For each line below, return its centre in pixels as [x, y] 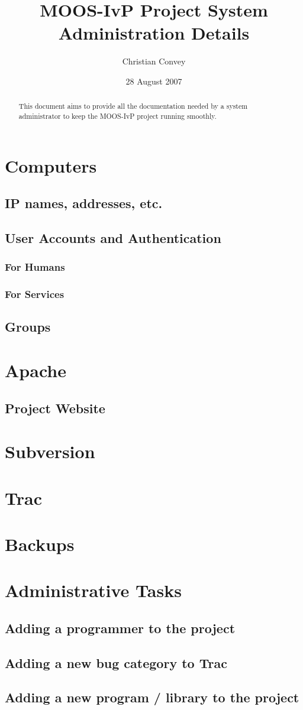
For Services [35, 294]
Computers [51, 165]
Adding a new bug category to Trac [116, 662]
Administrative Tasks [93, 590]
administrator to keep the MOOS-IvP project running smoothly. [117, 116]
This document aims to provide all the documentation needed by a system [133, 106]
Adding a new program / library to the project [152, 697]
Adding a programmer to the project [120, 628]
